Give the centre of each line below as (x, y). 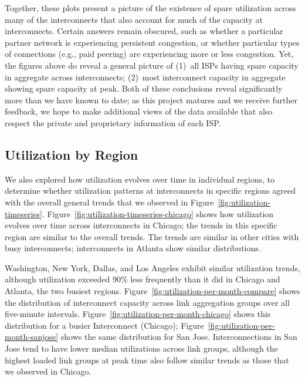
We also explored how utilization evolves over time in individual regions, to (140, 179)
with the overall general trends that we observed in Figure (109, 202)
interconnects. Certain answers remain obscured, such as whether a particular (144, 31)
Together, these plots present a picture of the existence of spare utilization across (150, 8)
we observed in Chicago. (48, 371)
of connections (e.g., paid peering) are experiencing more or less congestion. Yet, (149, 54)
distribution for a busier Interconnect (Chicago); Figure (104, 325)
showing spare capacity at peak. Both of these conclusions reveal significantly (144, 88)
